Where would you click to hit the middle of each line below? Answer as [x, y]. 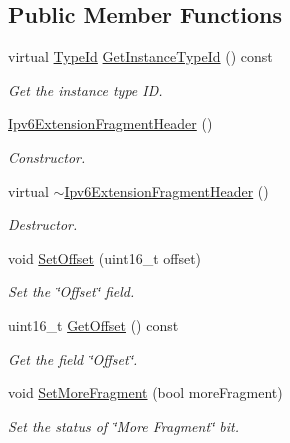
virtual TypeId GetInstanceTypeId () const [140, 56]
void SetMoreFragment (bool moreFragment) [145, 392]
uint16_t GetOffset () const [93, 324]
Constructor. [47, 156]
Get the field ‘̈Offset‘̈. [73, 358]
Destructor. [43, 224]
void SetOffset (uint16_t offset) [105, 257]
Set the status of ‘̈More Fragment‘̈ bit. [124, 425]
